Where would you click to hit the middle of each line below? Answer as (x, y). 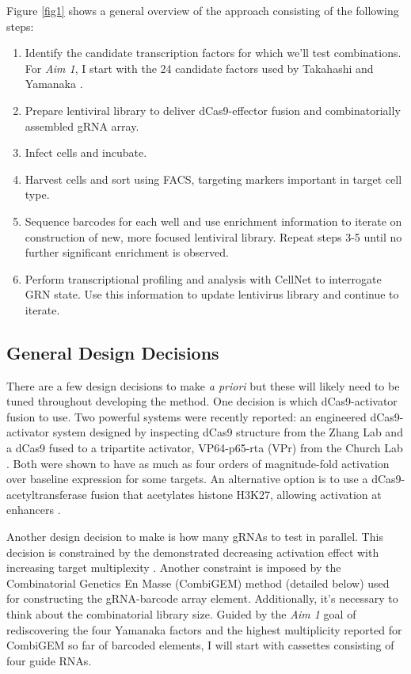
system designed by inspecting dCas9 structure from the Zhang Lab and (228, 432)
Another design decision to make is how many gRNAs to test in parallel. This (195, 537)
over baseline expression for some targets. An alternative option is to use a (187, 479)
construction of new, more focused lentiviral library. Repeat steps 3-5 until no (213, 236)
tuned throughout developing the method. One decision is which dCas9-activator (202, 401)
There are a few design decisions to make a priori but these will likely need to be (203, 385)
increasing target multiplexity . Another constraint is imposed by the (174, 567)
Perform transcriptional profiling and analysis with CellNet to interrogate (203, 278)
